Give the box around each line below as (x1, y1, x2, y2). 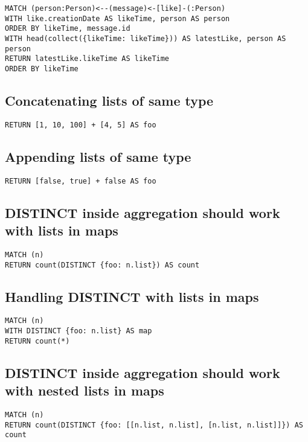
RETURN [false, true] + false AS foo (5, 176, 156, 185)
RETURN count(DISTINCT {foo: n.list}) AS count (5, 260, 200, 269)
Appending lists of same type (5, 147, 191, 165)
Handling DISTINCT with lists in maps (5, 287, 259, 306)
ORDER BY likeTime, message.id (5, 24, 130, 33)
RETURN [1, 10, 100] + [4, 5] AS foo (5, 120, 156, 129)
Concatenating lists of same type (5, 91, 214, 109)
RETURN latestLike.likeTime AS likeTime (5, 54, 170, 63)
